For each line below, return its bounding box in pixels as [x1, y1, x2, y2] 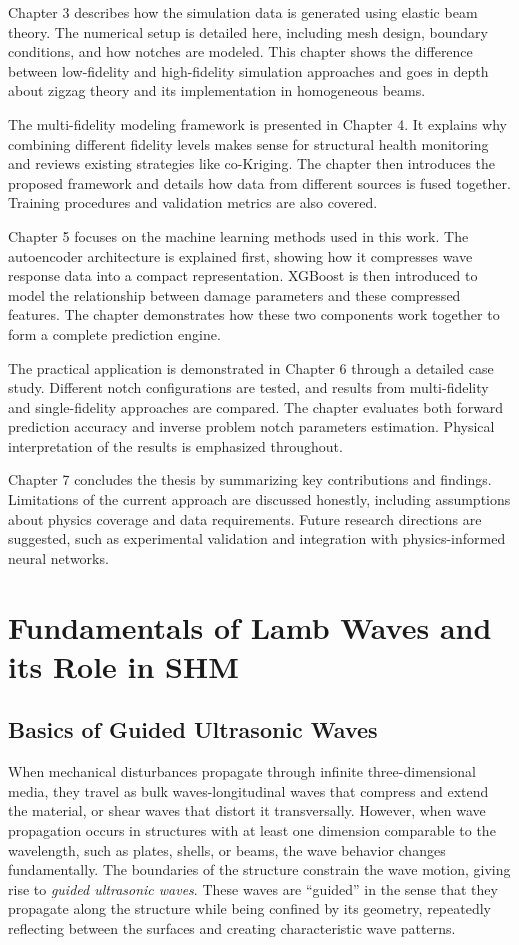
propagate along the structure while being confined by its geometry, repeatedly [8, 898, 491, 919]
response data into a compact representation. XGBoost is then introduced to [8, 265, 478, 286]
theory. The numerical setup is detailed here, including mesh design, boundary [8, 21, 489, 42]
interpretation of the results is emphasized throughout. [8, 435, 343, 456]
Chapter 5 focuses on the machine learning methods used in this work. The [8, 225, 469, 246]
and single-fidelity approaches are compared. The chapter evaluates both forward [8, 396, 504, 417]
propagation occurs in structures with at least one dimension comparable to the [8, 819, 496, 840]
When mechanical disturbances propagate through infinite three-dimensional [8, 761, 476, 782]
